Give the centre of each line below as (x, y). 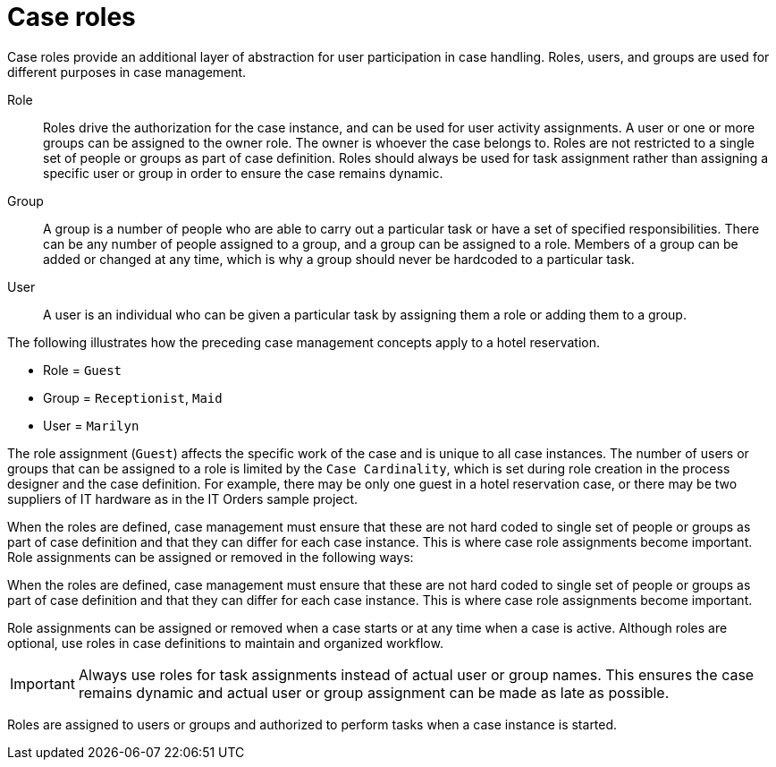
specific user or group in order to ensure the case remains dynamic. (243, 173)
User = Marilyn (91, 425)
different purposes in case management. (127, 72)
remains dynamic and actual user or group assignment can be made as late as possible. (374, 692)
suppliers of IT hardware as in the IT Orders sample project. (183, 499)
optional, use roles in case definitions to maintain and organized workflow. (225, 643)
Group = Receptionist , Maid (133, 397)
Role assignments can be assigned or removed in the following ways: (211, 557)
